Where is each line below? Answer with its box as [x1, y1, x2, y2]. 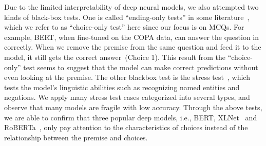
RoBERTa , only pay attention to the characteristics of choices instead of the [4, 122, 248, 133]
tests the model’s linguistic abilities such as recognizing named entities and [4, 81, 240, 92]
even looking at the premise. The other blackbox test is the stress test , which [4, 72, 250, 82]
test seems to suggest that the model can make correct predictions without [23, 61, 258, 72]
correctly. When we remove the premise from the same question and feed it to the [4, 41, 261, 52]
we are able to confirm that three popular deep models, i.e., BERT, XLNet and [4, 112, 257, 122]
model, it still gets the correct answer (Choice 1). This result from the [4, 51, 226, 62]
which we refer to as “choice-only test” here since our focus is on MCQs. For [4, 22, 244, 32]
